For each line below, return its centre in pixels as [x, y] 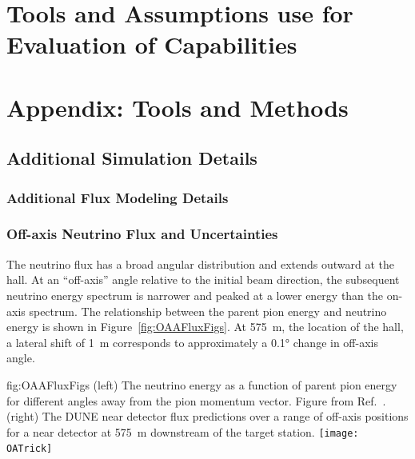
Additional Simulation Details [132, 158]
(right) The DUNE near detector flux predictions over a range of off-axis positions [207, 416]
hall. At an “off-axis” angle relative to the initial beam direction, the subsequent [203, 279]
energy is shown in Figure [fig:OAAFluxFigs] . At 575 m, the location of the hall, [205, 327]
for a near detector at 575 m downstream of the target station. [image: [183, 431]
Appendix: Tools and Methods [178, 107]
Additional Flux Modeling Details [118, 197]
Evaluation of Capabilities [152, 44]
